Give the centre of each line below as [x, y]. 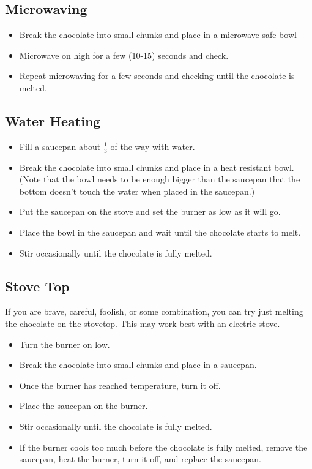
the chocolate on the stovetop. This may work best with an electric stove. [143, 323]
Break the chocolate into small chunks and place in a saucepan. [138, 365]
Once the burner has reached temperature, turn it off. [120, 385]
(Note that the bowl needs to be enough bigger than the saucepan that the [160, 179]
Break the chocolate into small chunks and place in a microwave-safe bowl [158, 35]
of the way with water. [153, 146]
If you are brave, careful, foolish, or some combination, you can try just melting [154, 311]
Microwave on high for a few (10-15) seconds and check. [124, 55]
